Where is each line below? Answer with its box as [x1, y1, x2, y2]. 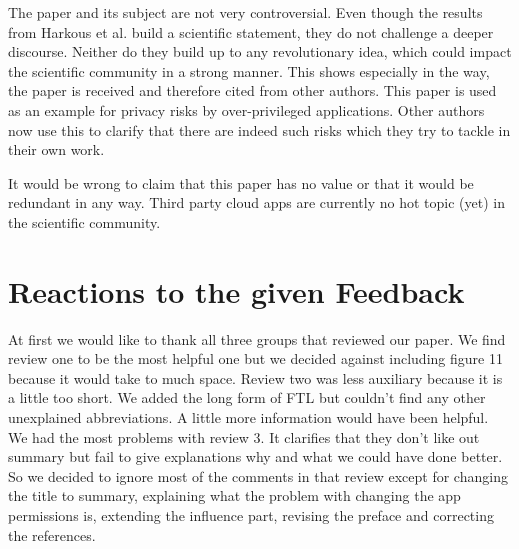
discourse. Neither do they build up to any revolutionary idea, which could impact [8, 41, 512, 62]
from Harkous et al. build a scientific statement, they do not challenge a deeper [8, 21, 494, 42]
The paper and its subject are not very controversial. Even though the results [8, 2, 483, 22]
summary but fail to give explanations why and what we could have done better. [8, 446, 503, 467]
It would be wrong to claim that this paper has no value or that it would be [8, 172, 474, 193]
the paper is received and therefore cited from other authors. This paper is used [8, 80, 497, 101]
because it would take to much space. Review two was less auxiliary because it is [8, 367, 503, 388]
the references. [8, 524, 96, 545]
